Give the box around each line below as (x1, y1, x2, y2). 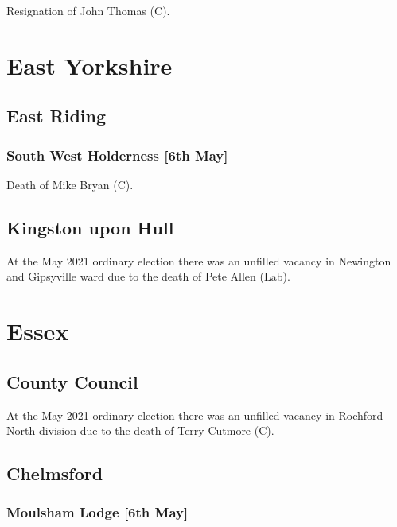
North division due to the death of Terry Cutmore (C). (6, 422, 274, 439)
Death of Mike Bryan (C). (6, 176, 134, 192)
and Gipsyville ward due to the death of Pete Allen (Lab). (6, 268, 290, 285)
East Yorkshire (6, 48, 173, 81)
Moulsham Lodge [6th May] (6, 502, 189, 522)
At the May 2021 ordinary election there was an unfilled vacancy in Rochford (6, 406, 383, 423)
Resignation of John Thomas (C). (6, 2, 170, 18)
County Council (6, 369, 138, 393)
